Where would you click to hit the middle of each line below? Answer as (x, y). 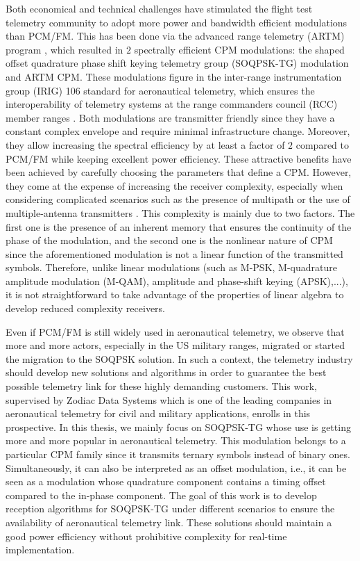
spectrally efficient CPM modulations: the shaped (239, 49)
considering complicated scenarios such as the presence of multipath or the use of (178, 199)
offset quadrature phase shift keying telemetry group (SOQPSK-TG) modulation (177, 63)
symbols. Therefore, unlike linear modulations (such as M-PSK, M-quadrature (171, 267)
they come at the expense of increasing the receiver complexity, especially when (174, 185)
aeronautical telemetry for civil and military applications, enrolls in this (158, 413)
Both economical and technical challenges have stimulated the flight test (159, 8)
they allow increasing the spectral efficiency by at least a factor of (145, 144)
